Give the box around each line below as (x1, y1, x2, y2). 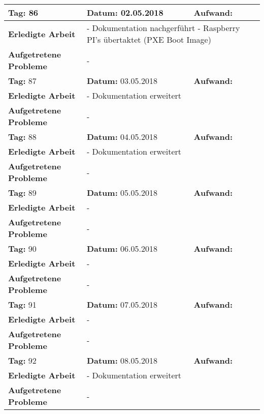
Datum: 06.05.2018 (86, 243, 158, 254)
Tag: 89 (8, 187, 37, 198)
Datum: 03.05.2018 (86, 75, 158, 86)
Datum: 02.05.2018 (86, 7, 163, 18)
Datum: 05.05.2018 (86, 187, 158, 198)
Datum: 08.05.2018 (86, 354, 158, 366)
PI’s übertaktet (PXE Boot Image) (86, 34, 211, 45)
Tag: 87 (8, 75, 37, 86)
